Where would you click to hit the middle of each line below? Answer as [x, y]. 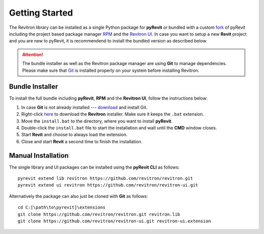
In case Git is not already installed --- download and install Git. [84, 107]
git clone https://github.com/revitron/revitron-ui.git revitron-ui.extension [114, 221]
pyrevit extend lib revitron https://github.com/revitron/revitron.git [105, 179]
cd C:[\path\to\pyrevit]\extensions [62, 207]
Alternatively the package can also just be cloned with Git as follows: [78, 196]
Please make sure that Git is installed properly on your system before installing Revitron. [111, 70]
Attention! [33, 54]
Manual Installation [39, 156]
